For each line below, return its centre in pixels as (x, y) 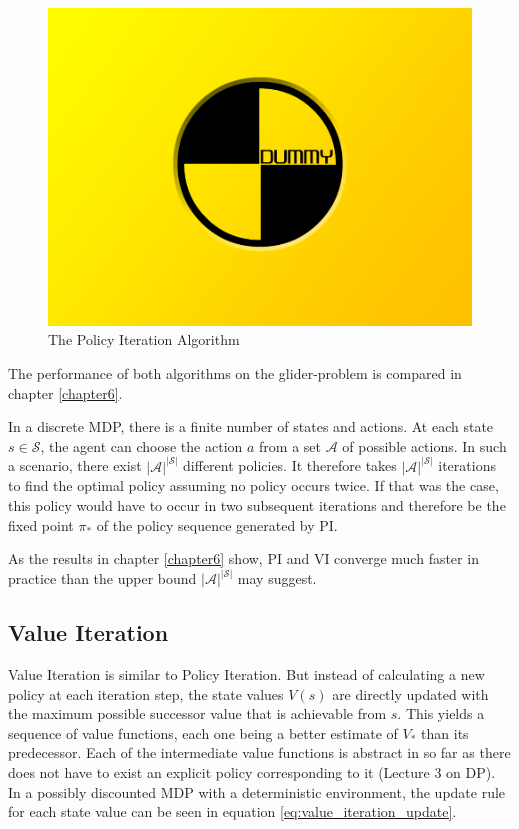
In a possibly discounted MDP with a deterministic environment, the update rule (257, 791)
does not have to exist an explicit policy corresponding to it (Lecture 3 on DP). (252, 772)
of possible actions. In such (424, 445)
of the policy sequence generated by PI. (217, 524)
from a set (290, 445)
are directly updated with (410, 693)
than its (445, 732)
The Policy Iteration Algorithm (144, 339)
